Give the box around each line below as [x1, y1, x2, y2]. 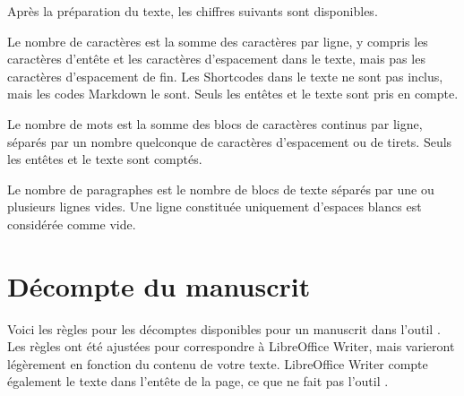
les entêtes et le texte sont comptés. [7, 150, 202, 168]
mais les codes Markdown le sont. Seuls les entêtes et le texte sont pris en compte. [7, 84, 459, 103]
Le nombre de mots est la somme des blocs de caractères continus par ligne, [7, 114, 423, 133]
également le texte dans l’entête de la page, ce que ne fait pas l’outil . [7, 372, 389, 391]
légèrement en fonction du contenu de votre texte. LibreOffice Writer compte [7, 354, 428, 373]
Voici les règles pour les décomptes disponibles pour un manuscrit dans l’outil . [7, 319, 441, 338]
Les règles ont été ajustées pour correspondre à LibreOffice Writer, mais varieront [7, 337, 455, 356]
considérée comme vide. [7, 214, 136, 233]
